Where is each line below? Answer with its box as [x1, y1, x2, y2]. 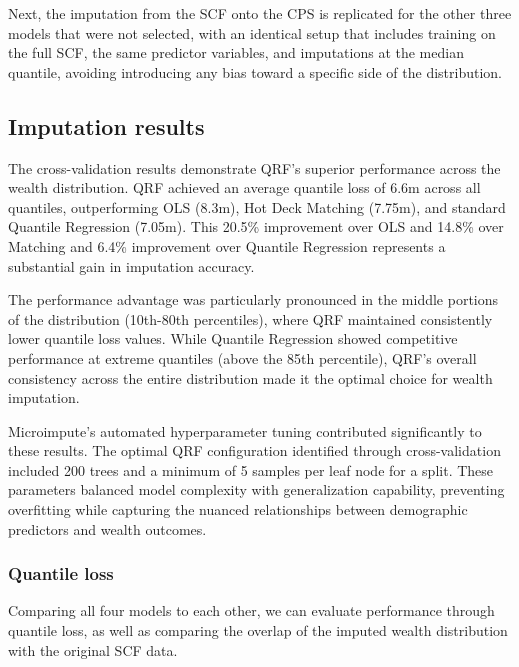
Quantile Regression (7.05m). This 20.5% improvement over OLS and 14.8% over [8, 216, 504, 237]
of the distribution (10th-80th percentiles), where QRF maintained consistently [8, 308, 493, 329]
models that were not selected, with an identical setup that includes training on [8, 22, 496, 43]
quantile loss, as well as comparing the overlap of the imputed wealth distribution [8, 620, 508, 641]
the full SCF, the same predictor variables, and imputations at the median [8, 42, 464, 63]
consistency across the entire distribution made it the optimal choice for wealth [8, 367, 493, 388]
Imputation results [8, 110, 205, 141]
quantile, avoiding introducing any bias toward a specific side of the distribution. [8, 61, 502, 82]
